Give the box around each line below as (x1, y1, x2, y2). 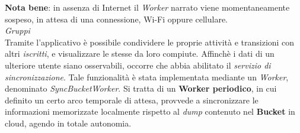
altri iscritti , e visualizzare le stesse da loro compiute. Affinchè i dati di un (5, 47, 275, 60)
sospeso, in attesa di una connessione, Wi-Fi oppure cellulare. (5, 12, 228, 25)
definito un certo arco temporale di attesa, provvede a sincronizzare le (5, 93, 258, 106)
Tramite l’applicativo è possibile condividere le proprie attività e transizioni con (5, 35, 295, 48)
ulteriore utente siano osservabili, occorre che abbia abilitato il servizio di (5, 59, 271, 71)
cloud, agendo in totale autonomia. (5, 116, 132, 129)
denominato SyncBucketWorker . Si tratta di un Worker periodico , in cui (5, 82, 277, 95)
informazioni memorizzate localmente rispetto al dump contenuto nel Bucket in (5, 105, 295, 118)
